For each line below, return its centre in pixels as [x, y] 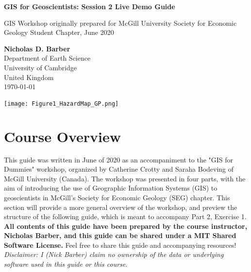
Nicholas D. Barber [37, 48]
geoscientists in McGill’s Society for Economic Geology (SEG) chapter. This [117, 197]
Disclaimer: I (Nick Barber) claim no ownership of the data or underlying [114, 254]
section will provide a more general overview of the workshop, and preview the [121, 207]
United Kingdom [29, 77]
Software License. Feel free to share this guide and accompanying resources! [120, 245]
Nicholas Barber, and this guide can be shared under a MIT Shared [120, 235]
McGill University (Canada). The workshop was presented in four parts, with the [125, 178]
